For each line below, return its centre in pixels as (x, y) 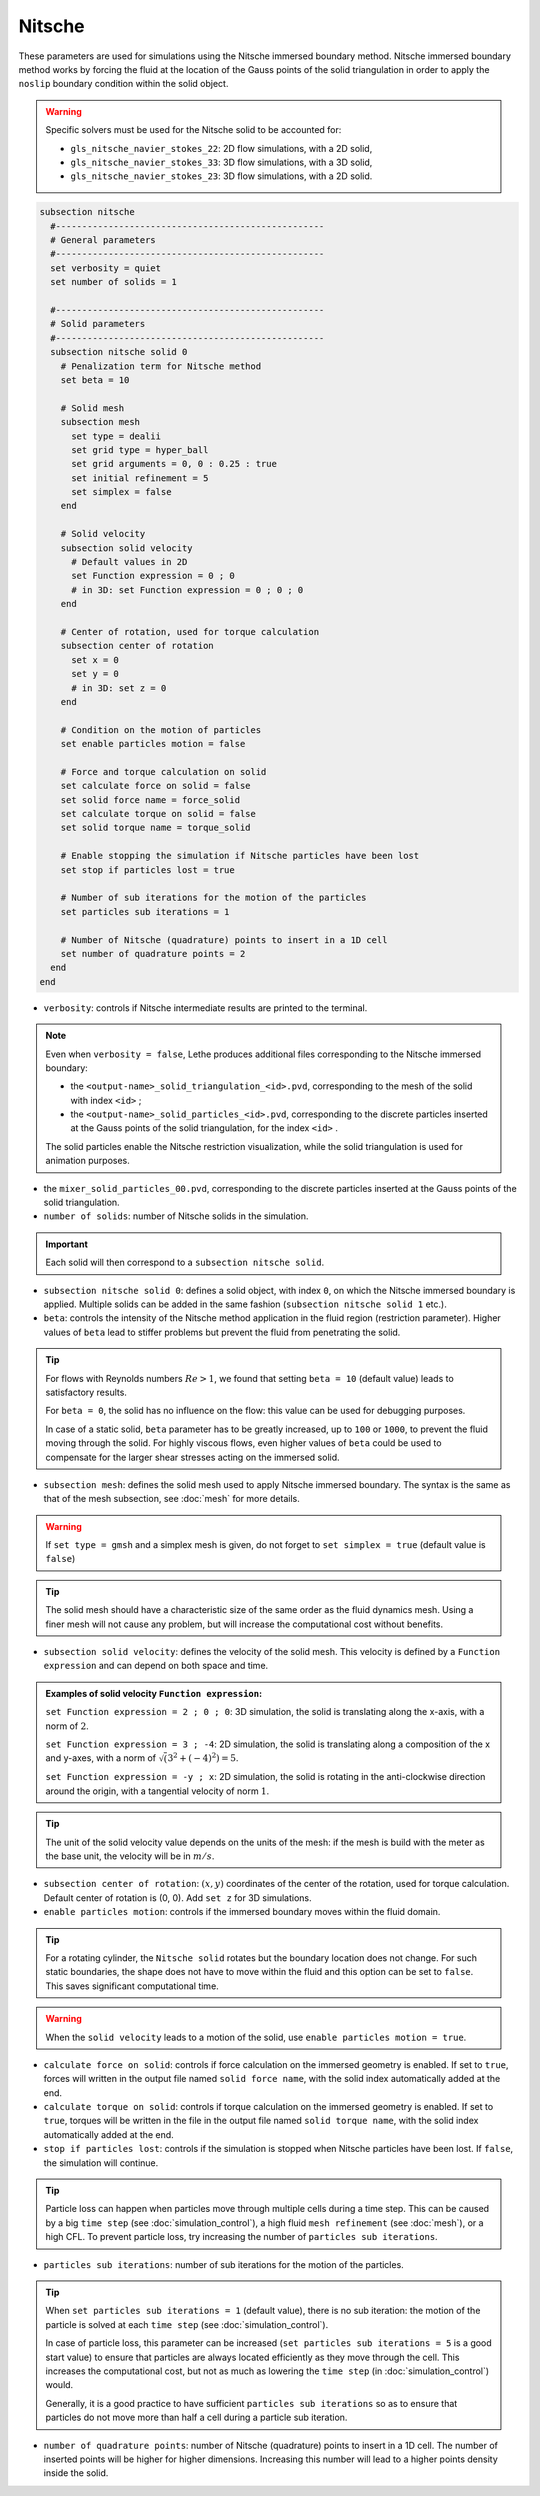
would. (59, 2385)
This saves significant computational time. (132, 1986)
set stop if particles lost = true (147, 869)
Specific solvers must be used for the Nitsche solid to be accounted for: (193, 130)
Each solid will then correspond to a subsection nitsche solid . (185, 1262)
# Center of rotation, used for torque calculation (190, 631)
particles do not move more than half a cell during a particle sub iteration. (196, 2417)
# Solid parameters (98, 324)
